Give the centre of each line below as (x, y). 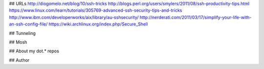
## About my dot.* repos (34, 51)
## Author (19, 60)
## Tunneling (22, 33)
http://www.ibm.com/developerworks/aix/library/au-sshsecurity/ (74, 17)
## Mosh (18, 42)
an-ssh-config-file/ (28, 24)
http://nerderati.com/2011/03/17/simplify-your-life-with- (196, 17)
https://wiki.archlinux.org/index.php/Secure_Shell (98, 24)
